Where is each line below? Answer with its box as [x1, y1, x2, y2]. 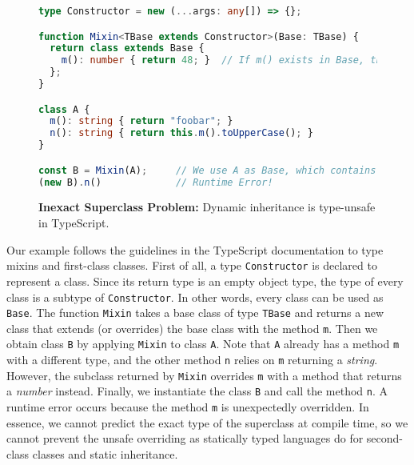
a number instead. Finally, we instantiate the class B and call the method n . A [6, 383, 388, 399]
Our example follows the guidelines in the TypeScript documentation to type [6, 241, 384, 258]
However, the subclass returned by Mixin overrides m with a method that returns [6, 367, 402, 383]
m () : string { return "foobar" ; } [50, 115, 233, 127]
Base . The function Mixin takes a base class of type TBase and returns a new [6, 304, 384, 321]
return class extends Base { [50, 42, 205, 54]
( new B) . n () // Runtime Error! [38, 176, 273, 188]
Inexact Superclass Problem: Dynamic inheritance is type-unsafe [38, 198, 376, 215]
